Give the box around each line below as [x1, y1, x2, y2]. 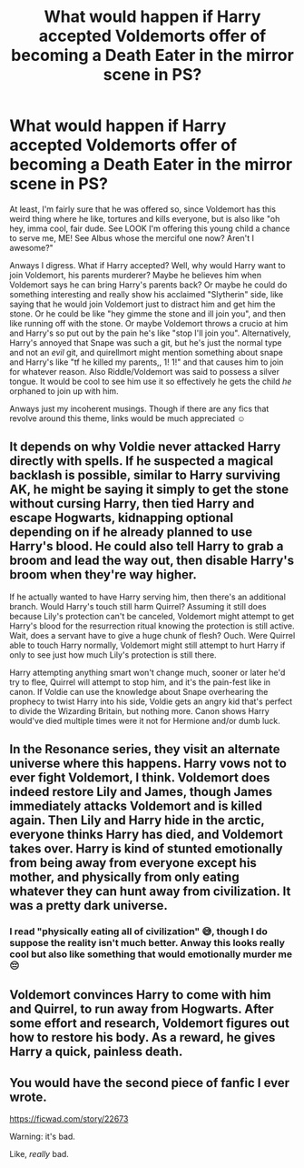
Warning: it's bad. [9, 1131, 75, 1143]
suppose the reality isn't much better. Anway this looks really [9, 937, 286, 950]
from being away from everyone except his [9, 855, 257, 871]
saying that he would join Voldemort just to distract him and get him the [9, 298, 276, 309]
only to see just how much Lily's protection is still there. [9, 649, 217, 660]
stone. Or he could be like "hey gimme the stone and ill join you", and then [9, 307, 286, 319]
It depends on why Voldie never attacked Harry [9, 439, 281, 455]
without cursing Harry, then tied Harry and [9, 496, 255, 511]
